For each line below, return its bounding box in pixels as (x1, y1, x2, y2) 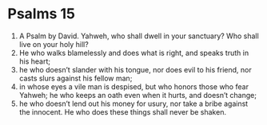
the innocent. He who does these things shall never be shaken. (18, 107, 227, 116)
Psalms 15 (7, 5, 76, 23)
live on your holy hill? (18, 39, 89, 49)
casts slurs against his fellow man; (18, 73, 133, 83)
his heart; (18, 57, 51, 66)
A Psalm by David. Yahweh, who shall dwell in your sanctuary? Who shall (18, 31, 259, 41)
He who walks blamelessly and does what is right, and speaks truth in (18, 48, 249, 57)
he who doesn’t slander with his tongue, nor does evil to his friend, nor (18, 64, 253, 74)
